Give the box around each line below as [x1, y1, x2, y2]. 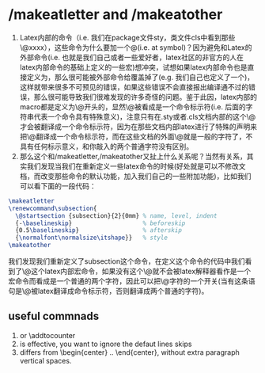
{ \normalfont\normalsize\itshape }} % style [15, 234, 168, 242]
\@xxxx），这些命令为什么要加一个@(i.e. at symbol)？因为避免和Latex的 [19, 42, 252, 52]
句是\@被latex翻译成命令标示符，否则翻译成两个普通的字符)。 [8, 287, 209, 296]
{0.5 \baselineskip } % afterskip [15, 226, 182, 234]
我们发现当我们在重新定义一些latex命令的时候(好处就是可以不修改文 [26, 161, 247, 171]
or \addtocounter [19, 330, 76, 340]
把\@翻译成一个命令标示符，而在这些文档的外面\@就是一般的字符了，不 [19, 131, 253, 141]
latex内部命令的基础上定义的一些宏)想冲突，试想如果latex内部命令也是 [19, 62, 248, 72]
